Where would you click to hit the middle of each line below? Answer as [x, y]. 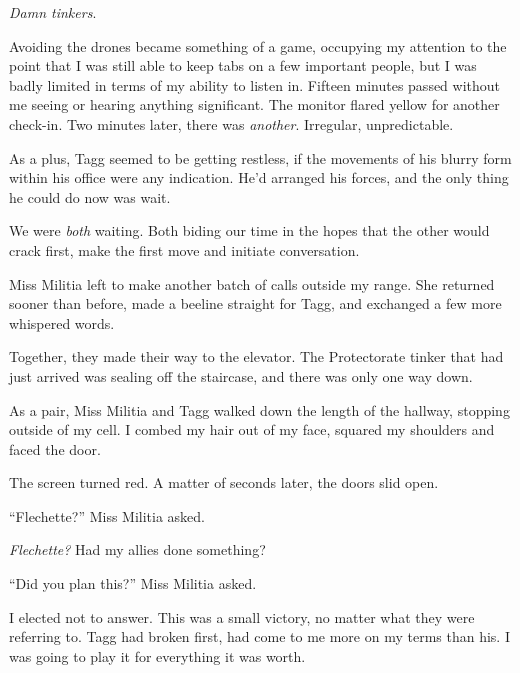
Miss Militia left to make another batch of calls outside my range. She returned [252, 283]
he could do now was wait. [90, 196]
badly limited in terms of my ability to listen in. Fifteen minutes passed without [255, 84]
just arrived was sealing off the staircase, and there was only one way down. [241, 375]
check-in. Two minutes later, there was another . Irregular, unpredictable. [231, 123]
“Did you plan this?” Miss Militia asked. [133, 583]
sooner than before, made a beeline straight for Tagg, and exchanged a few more [255, 303]
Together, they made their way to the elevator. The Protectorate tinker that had [256, 356]
